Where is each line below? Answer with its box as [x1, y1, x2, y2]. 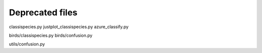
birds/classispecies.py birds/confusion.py [9, 32, 93, 38]
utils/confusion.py [9, 41, 45, 47]
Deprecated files [9, 7, 78, 18]
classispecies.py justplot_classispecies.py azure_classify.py [9, 24, 129, 30]
